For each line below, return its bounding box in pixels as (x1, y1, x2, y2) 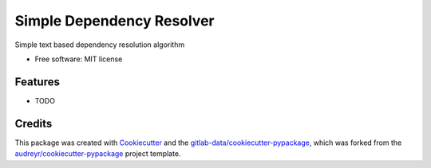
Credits (14, 116, 53, 131)
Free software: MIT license (34, 54, 123, 64)
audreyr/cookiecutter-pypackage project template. (14, 149, 181, 158)
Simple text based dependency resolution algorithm (14, 40, 185, 49)
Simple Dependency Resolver (14, 12, 215, 29)
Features (14, 75, 60, 88)
